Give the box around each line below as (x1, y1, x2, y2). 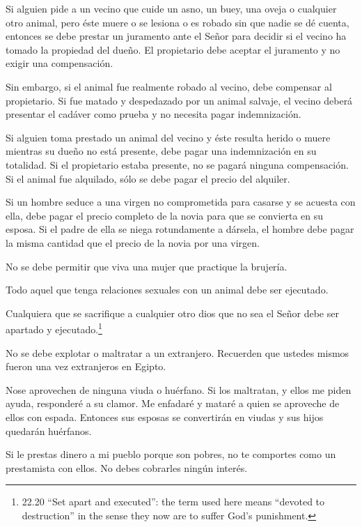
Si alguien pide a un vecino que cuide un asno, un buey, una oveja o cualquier (6, 1, 337, 15)
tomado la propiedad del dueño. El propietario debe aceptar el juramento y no (6, 42, 340, 56)
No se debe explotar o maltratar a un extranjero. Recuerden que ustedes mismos (6, 345, 349, 360)
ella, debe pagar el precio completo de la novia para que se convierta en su (6, 208, 324, 222)
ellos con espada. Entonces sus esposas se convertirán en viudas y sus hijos (6, 409, 324, 424)
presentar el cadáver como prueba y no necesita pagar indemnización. (6, 107, 301, 121)
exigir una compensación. (6, 56, 113, 70)
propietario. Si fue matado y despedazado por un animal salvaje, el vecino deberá (6, 93, 353, 107)
